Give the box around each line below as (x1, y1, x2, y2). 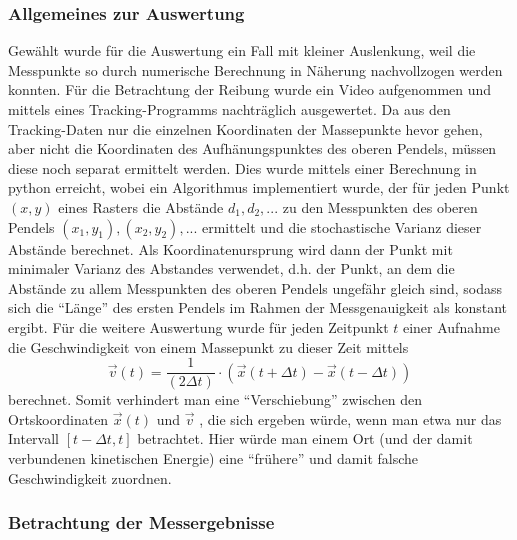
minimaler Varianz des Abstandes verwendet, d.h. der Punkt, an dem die (8, 258, 455, 279)
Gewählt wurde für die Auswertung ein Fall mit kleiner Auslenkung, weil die (8, 40, 476, 61)
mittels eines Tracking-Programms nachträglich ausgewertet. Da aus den (8, 99, 451, 119)
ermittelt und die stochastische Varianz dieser (202, 216, 482, 237)
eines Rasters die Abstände (58, 196, 224, 217)
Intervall (8, 428, 59, 449)
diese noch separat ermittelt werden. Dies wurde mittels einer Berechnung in (8, 157, 477, 178)
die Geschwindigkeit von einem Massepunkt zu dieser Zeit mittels (8, 336, 409, 357)
